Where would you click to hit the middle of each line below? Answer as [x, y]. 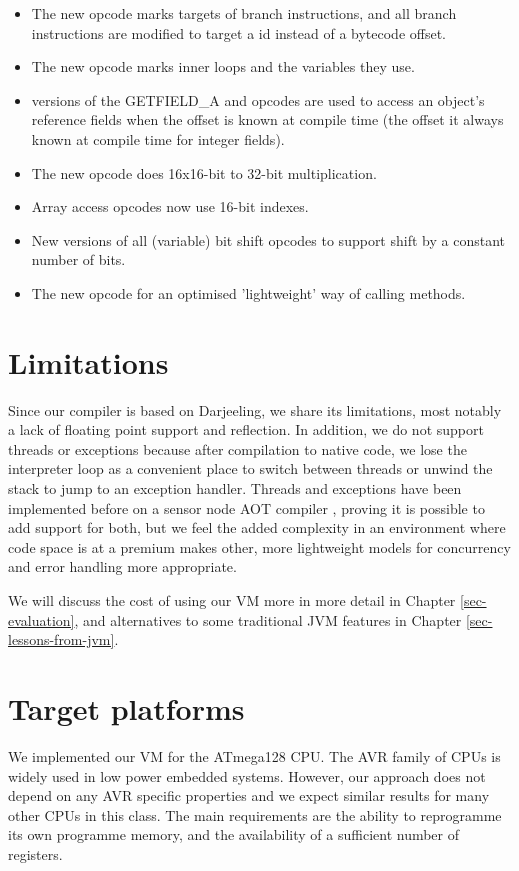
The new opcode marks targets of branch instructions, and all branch [244, 13]
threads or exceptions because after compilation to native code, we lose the [237, 448]
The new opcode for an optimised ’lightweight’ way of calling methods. [248, 292]
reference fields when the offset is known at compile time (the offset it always [267, 119]
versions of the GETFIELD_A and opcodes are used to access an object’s [258, 99]
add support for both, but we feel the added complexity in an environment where [257, 527]
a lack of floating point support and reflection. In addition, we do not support [246, 429]
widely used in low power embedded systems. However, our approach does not [247, 775]
